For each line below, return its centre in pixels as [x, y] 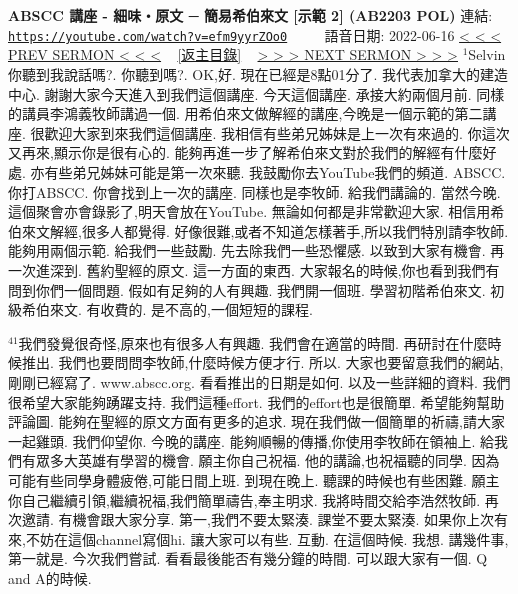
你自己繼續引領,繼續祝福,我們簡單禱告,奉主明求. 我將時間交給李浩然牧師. [244, 499]
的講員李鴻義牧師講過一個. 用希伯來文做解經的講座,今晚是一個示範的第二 [245, 113]
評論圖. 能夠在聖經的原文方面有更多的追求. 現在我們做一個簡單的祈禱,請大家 [256, 421]
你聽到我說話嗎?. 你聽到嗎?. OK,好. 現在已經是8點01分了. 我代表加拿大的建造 [258, 74]
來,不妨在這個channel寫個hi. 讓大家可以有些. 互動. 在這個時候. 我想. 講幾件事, [258, 538]
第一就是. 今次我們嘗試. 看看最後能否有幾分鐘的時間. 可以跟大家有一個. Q [248, 558]
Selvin [487, 54]
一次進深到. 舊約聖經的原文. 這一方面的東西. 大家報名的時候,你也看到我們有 [254, 269]
